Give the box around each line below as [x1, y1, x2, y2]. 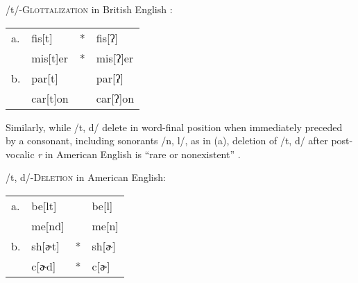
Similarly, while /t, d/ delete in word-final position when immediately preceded [6, 119, 343, 134]
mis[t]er [31, 49, 68, 66]
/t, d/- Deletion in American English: [6, 170, 166, 185]
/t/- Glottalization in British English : [6, 2, 173, 16]
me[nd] [31, 217, 65, 234]
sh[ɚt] [31, 237, 60, 254]
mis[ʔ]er [96, 49, 134, 66]
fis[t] [31, 29, 53, 46]
